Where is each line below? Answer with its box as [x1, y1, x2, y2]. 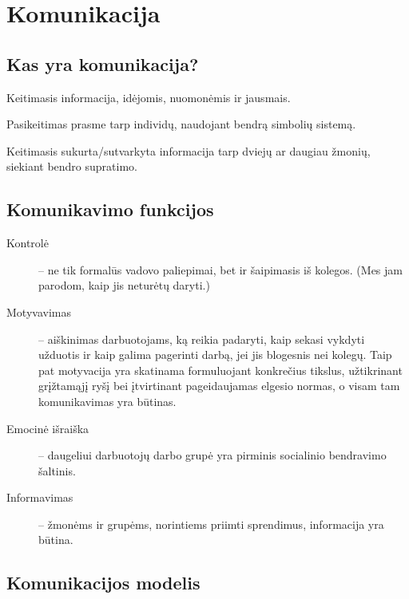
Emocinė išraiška [6, 420, 89, 436]
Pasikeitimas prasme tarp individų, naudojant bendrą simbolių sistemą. [6, 116, 356, 132]
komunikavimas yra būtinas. [38, 392, 177, 409]
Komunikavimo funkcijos [6, 197, 214, 222]
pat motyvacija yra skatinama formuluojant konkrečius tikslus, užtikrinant [38, 361, 403, 378]
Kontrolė [6, 234, 49, 251]
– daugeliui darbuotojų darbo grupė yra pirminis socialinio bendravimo [38, 447, 387, 463]
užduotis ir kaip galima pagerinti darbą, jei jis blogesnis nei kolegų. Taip [38, 346, 392, 363]
